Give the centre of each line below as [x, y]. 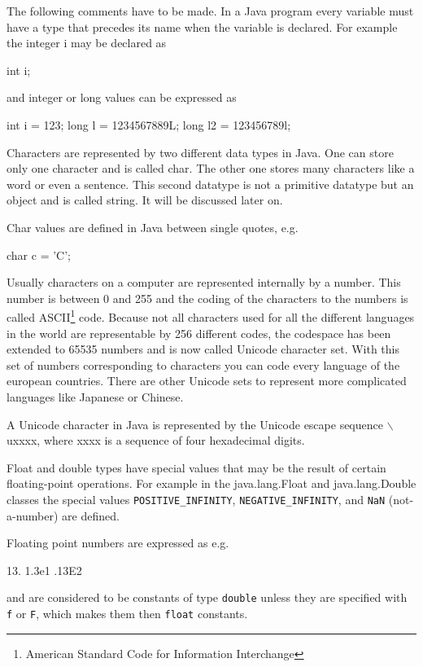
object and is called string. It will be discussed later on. [145, 200]
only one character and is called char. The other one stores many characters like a [211, 168]
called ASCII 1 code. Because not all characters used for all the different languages [211, 316]
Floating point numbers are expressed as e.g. [118, 543]
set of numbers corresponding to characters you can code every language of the [203, 364]
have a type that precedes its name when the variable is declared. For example [202, 26]
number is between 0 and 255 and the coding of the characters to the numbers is [207, 298]
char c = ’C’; [39, 255]
